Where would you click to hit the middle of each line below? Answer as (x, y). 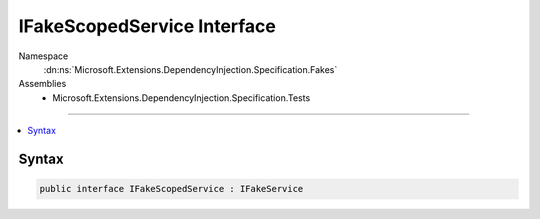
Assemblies (42, 84)
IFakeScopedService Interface (147, 26)
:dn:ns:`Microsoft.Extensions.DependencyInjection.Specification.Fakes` (190, 69)
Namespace (43, 56)
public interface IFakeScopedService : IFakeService (171, 189)
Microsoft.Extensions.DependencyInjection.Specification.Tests (181, 97)
